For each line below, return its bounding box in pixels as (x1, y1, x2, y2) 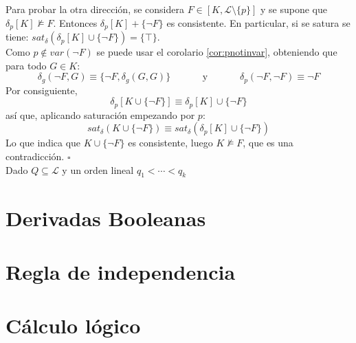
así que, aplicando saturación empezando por (5, 107, 195, 122)
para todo (5, 58, 47, 72)
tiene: (5, 30, 29, 44)
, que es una (243, 135, 293, 150)
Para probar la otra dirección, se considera (5, 2, 184, 16)
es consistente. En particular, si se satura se (166, 15, 351, 30)
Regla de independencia (5, 257, 236, 285)
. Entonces (53, 15, 98, 30)
